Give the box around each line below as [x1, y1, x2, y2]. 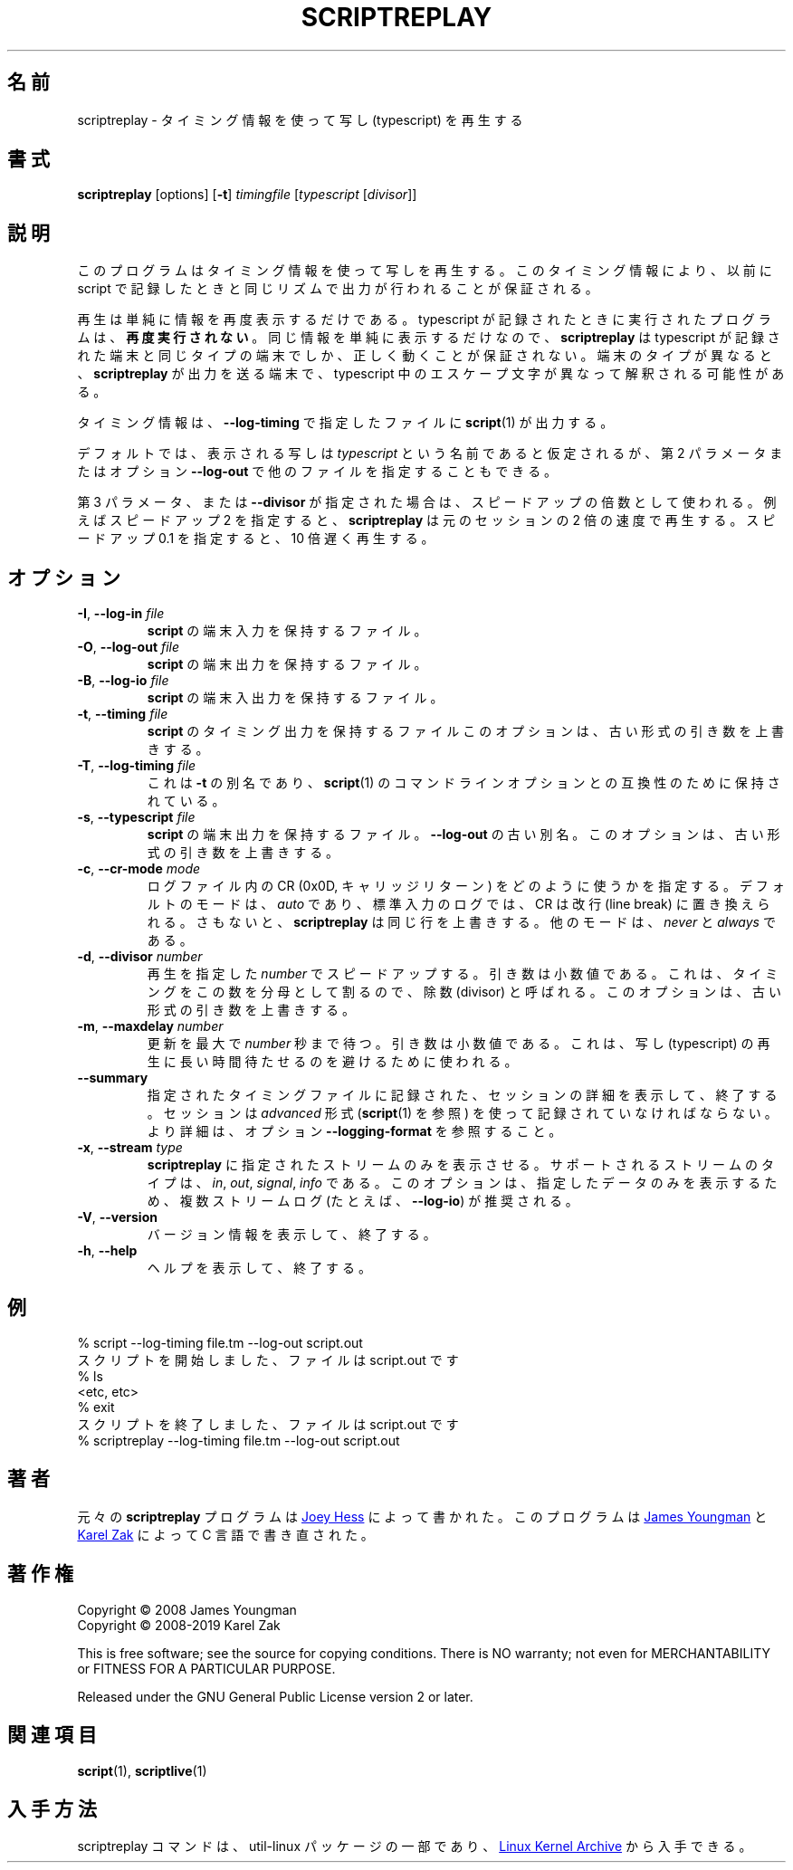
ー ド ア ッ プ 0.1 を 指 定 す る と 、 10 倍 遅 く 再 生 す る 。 [77, 530, 435, 547]
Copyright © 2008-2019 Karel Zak [77, 1617, 281, 1633]
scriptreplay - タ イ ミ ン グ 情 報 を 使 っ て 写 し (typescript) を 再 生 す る [77, 111, 523, 128]
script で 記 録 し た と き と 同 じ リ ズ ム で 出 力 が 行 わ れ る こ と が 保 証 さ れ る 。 [77, 281, 598, 297]
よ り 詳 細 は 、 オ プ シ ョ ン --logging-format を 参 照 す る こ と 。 [147, 1123, 562, 1140]
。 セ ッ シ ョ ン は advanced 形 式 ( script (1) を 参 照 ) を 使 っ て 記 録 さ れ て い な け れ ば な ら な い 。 [147, 1105, 778, 1121]
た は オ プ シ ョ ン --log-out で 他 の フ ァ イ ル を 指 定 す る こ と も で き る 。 [77, 463, 558, 480]
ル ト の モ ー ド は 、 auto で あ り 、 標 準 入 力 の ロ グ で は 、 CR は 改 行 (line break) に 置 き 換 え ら [147, 896, 770, 912]
